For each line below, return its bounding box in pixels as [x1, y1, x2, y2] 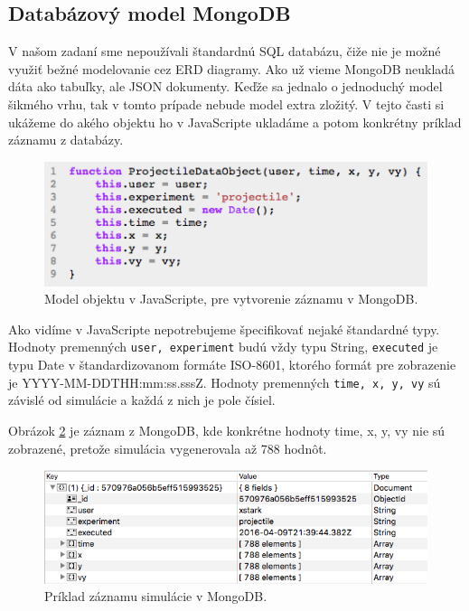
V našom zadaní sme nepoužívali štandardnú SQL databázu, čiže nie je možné [8, 42, 441, 61]
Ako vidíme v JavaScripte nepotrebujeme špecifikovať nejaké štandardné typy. [8, 319, 440, 338]
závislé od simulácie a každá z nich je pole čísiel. [8, 390, 276, 409]
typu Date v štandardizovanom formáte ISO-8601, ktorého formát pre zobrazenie [8, 355, 456, 374]
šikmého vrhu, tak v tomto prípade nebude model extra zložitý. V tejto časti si [8, 94, 445, 113]
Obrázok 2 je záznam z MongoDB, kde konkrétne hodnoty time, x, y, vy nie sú [8, 420, 446, 439]
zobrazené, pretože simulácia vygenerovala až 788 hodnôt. [8, 438, 327, 457]
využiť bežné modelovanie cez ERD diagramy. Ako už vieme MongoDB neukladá [8, 59, 455, 78]
